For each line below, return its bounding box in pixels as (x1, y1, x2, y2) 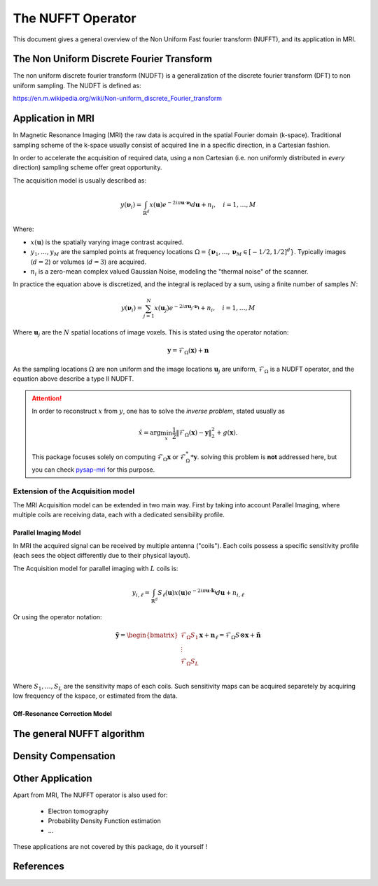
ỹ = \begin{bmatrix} (115, 631, 178, 640)
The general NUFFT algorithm (13, 728, 145, 740)
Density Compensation (13, 750, 115, 762)
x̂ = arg (138, 429, 161, 437)
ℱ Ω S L (181, 658, 199, 668)
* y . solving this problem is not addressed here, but (190, 453, 337, 461)
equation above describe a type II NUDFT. (13, 374, 134, 383)
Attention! (31, 394, 62, 402)
